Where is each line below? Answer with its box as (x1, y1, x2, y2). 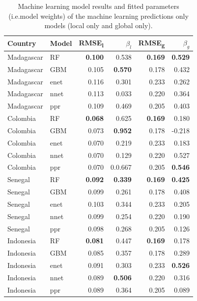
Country (7, 38, 36, 48)
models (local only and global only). (44, 20, 153, 31)
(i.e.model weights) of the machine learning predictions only (8, 10, 189, 21)
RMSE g (138, 38, 165, 49)
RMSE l (79, 38, 104, 49)
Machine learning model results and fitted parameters (18, 1, 179, 11)
